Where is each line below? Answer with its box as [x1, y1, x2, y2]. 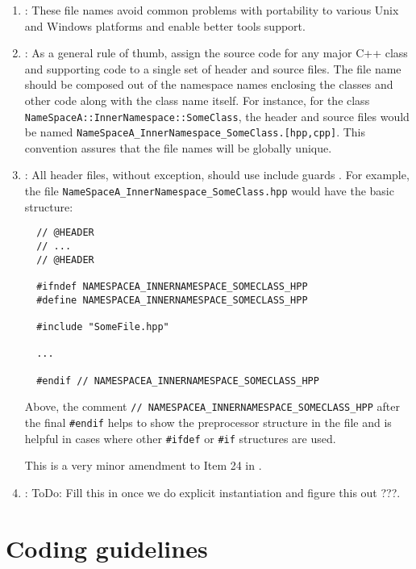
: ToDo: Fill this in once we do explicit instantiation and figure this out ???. [24, 483, 401, 500]
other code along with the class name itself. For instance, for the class [24, 91, 370, 108]
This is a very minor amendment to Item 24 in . [24, 457, 262, 474]
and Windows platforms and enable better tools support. [24, 17, 306, 34]
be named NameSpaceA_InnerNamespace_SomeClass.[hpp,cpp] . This [24, 123, 365, 140]
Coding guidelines [6, 531, 208, 564]
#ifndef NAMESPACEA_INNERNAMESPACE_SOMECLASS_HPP [36, 280, 308, 292]
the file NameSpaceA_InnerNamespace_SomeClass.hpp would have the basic [24, 182, 394, 199]
